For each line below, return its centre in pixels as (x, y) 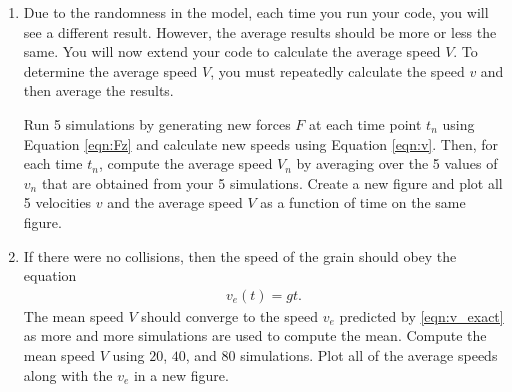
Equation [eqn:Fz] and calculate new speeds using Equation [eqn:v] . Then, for (261, 143)
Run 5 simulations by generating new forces (157, 123)
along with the (68, 374)
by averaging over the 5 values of (397, 163)
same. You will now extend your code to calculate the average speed (232, 51)
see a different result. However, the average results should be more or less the (260, 31)
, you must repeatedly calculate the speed (337, 70)
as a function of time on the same (363, 202)
